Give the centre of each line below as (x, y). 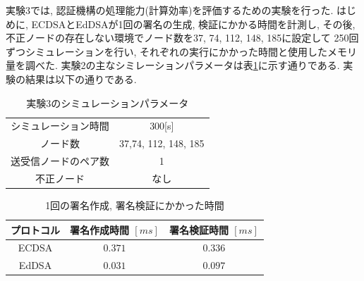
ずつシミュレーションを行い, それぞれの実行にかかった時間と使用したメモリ (181, 51)
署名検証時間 (199, 229)
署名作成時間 (99, 229)
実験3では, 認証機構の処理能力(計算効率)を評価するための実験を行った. (170, 10)
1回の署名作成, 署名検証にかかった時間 (135, 205)
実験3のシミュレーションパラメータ (108, 102)
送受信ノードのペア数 (60, 161)
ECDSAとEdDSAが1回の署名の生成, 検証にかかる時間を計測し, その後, (193, 24)
